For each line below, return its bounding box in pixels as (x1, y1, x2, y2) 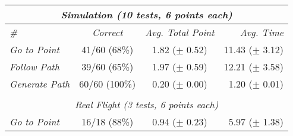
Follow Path (10, 60, 59, 73)
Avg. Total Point (145, 25, 215, 39)
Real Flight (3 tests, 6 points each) (74, 98, 219, 111)
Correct (92, 25, 123, 39)
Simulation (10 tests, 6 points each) (61, 8, 232, 21)
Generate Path (10, 77, 70, 90)
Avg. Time (240, 25, 284, 39)
